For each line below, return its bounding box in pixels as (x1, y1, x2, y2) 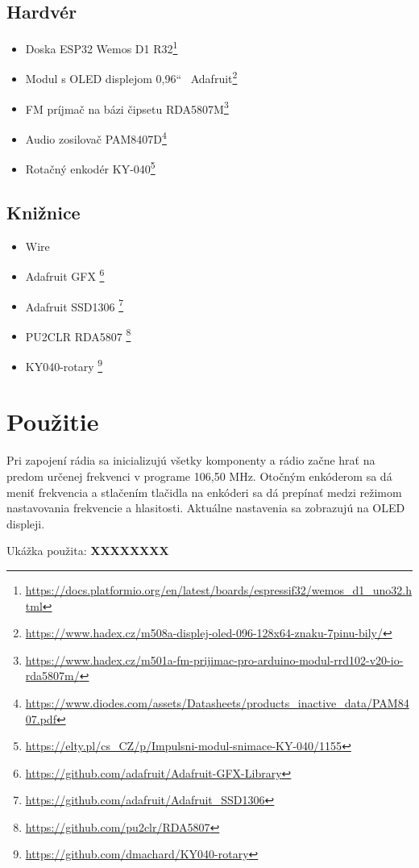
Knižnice (6, 199, 81, 224)
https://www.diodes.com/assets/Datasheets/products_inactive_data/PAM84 (25, 694, 409, 711)
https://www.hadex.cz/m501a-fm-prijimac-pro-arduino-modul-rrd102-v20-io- (25, 651, 404, 668)
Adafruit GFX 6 (25, 265, 105, 284)
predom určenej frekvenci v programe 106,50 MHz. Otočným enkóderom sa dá (6, 467, 392, 484)
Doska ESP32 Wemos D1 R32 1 (25, 38, 178, 56)
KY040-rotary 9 (25, 356, 103, 374)
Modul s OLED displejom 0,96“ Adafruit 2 (25, 68, 238, 87)
